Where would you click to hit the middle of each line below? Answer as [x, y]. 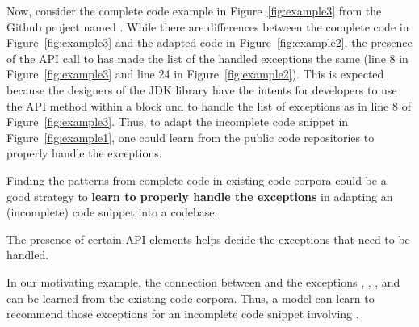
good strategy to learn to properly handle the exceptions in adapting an [200, 196]
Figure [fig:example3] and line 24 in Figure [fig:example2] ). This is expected [195, 74]
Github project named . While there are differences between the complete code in [208, 26]
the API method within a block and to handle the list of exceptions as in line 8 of [209, 105]
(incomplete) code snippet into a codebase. [112, 212]
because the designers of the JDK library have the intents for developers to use [202, 89]
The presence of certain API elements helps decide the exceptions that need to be [208, 239]
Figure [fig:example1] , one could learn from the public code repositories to [191, 137]
